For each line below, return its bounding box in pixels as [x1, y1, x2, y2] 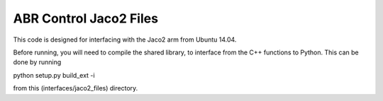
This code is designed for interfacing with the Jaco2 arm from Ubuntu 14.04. [13, 35, 237, 44]
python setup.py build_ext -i [13, 71, 95, 79]
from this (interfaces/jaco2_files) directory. [13, 84, 138, 93]
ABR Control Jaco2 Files [13, 11, 159, 26]
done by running [13, 58, 62, 66]
